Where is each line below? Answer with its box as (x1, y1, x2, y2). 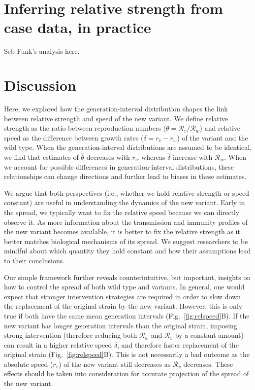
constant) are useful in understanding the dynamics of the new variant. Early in (4, 197, 245, 208)
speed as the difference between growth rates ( (4, 132, 144, 142)
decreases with (86, 152, 130, 162)
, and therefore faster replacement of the (117, 339, 239, 350)
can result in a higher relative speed (4, 339, 112, 350)
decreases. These (183, 358, 233, 369)
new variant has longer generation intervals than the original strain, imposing (4, 320, 237, 330)
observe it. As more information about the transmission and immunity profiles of (4, 216, 248, 227)
